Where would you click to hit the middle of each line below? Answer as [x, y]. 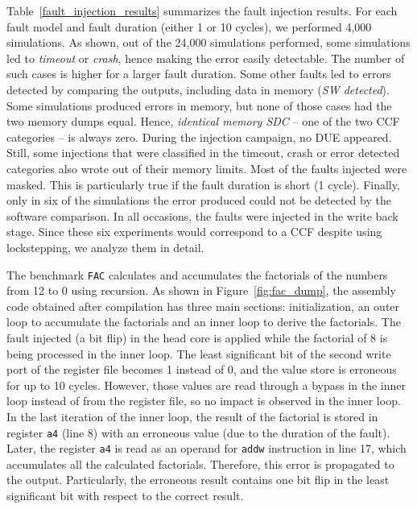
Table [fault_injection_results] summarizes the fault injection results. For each [202, 10]
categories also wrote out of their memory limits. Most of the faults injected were [207, 168]
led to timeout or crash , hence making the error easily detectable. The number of [206, 58]
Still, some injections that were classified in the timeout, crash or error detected [203, 153]
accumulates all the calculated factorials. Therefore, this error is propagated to [200, 463]
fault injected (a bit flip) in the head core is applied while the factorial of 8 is [197, 337]
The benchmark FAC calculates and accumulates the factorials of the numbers [197, 274]
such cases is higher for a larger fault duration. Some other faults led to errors [199, 74]
